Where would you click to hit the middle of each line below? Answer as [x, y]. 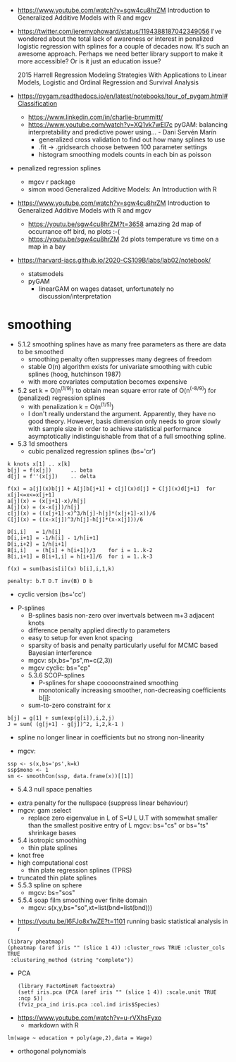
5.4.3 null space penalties [55, 789]
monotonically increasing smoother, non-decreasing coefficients [132, 690]
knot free [31, 856]
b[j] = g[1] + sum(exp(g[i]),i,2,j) [61, 718]
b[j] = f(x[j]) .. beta [50, 470]
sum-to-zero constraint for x [69, 705]
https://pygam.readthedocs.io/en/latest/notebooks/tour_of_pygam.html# [123, 96]
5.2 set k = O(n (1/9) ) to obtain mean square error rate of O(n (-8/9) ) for [117, 389]
